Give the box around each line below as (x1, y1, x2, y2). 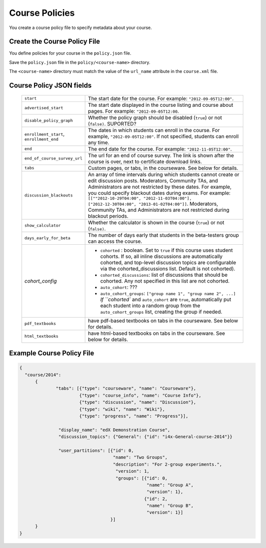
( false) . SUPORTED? (88, 120, 136, 127)
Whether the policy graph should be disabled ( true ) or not (88, 114, 222, 121)
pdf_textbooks (24, 321, 56, 326)
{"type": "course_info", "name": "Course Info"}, (79, 392, 201, 398)
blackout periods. (88, 212, 129, 219)
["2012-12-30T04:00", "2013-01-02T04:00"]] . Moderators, (88, 200, 219, 207)
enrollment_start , (24, 130, 65, 137)
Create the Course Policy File (9, 37, 100, 46)
